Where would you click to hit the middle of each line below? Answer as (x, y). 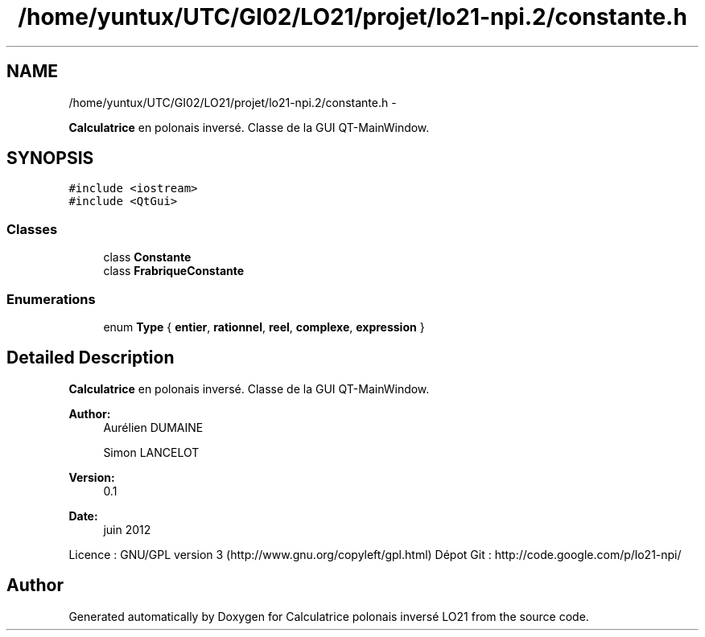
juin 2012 (127, 529)
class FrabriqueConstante (174, 271)
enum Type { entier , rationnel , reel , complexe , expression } (264, 327)
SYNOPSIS (50, 158)
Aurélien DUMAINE (153, 427)
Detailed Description (91, 358)
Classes (32, 229)
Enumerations (51, 299)
